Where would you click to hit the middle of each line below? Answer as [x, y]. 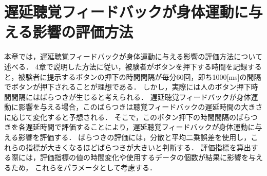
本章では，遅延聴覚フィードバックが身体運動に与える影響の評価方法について [133, 56]
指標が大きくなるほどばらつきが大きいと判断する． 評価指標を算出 [138, 147]
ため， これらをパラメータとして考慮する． [84, 167]
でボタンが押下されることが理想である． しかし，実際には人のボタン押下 [128, 87]
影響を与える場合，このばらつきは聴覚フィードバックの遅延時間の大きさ [140, 107]
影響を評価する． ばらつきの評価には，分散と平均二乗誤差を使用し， [135, 137]
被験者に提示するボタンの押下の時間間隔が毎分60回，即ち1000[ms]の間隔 [140, 76]
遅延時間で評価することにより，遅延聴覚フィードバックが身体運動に [140, 127]
